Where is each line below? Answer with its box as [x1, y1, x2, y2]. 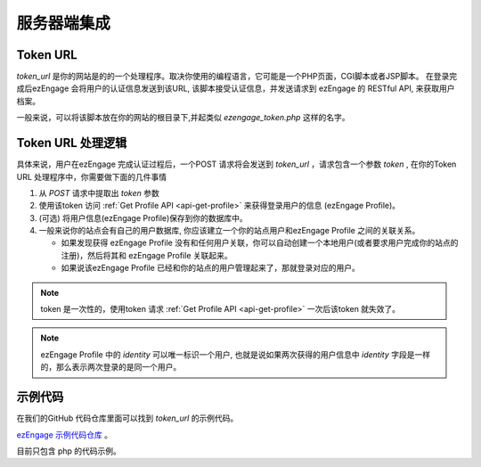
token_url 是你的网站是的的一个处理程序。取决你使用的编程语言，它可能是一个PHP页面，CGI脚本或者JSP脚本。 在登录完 [16, 71, 458, 82]
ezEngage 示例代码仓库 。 [16, 429, 113, 440]
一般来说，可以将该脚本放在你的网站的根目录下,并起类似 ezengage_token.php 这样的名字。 [16, 112, 350, 123]
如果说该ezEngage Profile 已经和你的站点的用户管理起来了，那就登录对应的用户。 [61, 263, 360, 274]
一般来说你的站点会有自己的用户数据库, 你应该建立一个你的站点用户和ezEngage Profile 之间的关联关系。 [38, 225, 420, 236]
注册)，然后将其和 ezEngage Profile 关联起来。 [61, 250, 232, 260]
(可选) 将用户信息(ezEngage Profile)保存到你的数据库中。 [38, 212, 249, 223]
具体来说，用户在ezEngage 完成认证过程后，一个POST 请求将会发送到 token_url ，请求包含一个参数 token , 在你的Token [16, 159, 457, 169]
